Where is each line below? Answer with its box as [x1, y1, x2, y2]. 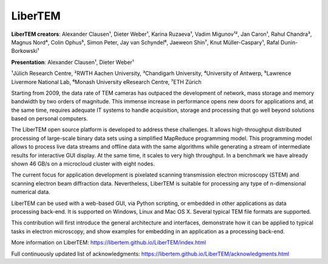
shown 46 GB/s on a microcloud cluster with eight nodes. [11, 160, 155, 167]
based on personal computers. [11, 115, 88, 122]
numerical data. [11, 189, 51, 196]
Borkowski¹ [11, 47, 39, 55]
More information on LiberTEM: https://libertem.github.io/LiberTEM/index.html [11, 239, 207, 246]
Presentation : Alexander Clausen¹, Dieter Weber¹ [11, 58, 134, 66]
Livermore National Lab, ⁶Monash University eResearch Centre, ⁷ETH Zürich [11, 78, 202, 85]
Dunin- [280, 38, 298, 46]
